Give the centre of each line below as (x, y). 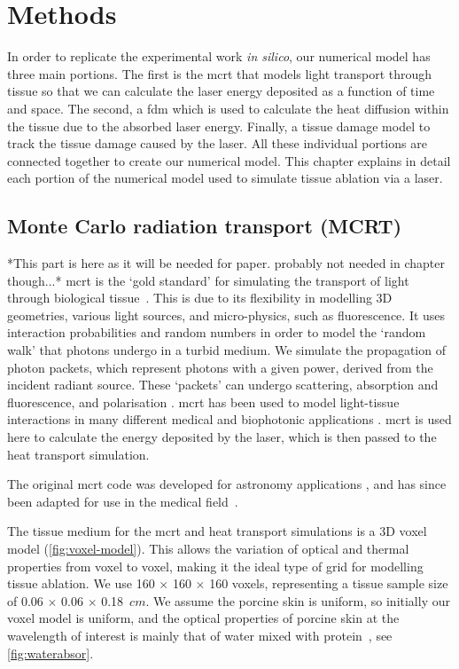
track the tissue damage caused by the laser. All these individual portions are (217, 143)
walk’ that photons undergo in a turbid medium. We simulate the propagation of (226, 350)
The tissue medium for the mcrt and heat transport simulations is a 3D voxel (217, 531)
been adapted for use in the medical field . (123, 501)
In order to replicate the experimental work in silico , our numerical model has (219, 56)
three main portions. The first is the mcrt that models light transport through (220, 73)
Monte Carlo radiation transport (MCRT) (205, 226)
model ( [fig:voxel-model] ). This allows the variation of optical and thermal (208, 548)
